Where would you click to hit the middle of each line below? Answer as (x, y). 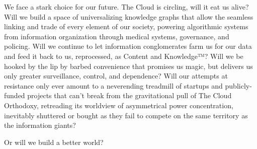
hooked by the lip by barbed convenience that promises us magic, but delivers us (128, 66)
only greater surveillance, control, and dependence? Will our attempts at (116, 76)
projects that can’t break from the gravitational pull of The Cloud (130, 95)
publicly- (238, 85)
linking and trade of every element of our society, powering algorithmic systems (126, 26)
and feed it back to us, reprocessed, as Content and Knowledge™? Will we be (124, 56)
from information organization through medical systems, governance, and (117, 36)
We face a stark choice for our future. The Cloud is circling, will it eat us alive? (126, 7)
